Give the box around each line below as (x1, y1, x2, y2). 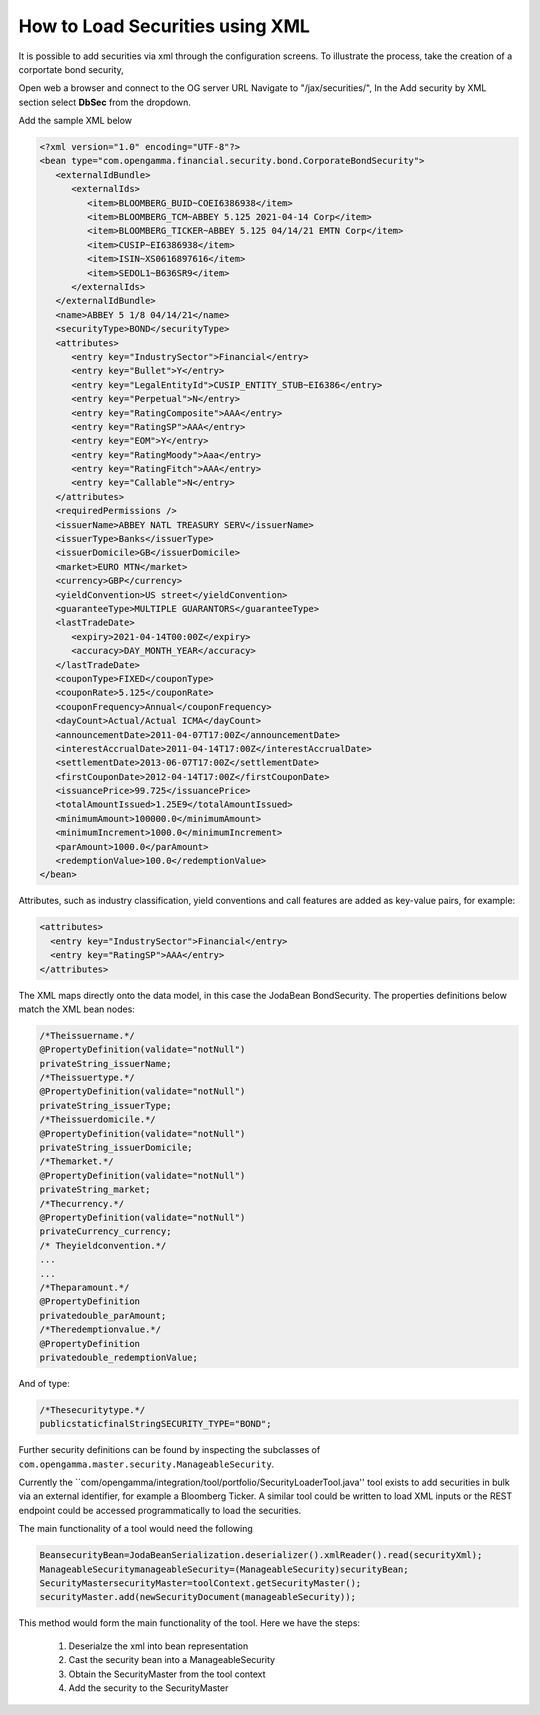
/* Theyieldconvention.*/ (39, 1240, 167, 1251)
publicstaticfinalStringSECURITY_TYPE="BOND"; (39, 1418, 272, 1430)
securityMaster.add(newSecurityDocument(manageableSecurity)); (39, 1591, 357, 1603)
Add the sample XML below (18, 115, 133, 127)
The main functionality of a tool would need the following (18, 1523, 254, 1535)
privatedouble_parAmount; (39, 1310, 167, 1321)
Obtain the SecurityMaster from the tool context (68, 1668, 266, 1680)
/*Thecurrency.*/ (39, 1198, 125, 1209)
